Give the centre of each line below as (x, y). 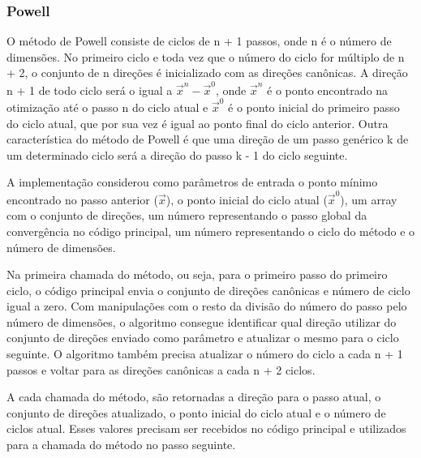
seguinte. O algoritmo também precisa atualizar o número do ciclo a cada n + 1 (205, 354)
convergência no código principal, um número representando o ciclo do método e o (211, 231)
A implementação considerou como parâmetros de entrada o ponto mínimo (192, 182)
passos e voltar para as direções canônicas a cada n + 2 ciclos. (161, 369)
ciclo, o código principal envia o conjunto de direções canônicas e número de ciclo (208, 290)
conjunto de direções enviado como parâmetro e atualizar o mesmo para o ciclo (203, 338)
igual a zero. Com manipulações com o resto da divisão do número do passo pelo (207, 306)
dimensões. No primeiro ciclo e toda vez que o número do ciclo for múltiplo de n (206, 56)
